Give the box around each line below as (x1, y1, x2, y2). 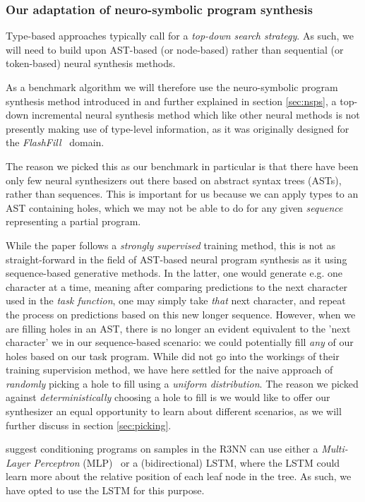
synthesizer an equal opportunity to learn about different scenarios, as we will (6, 404, 342, 419)
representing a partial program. (6, 214, 141, 229)
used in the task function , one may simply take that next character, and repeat (6, 293, 346, 308)
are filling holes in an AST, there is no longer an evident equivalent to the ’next (6, 321, 351, 335)
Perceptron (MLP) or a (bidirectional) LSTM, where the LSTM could (33, 455, 340, 470)
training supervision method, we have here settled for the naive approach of (6, 362, 333, 377)
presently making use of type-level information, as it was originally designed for (6, 121, 349, 136)
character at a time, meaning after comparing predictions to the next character (6, 279, 348, 294)
